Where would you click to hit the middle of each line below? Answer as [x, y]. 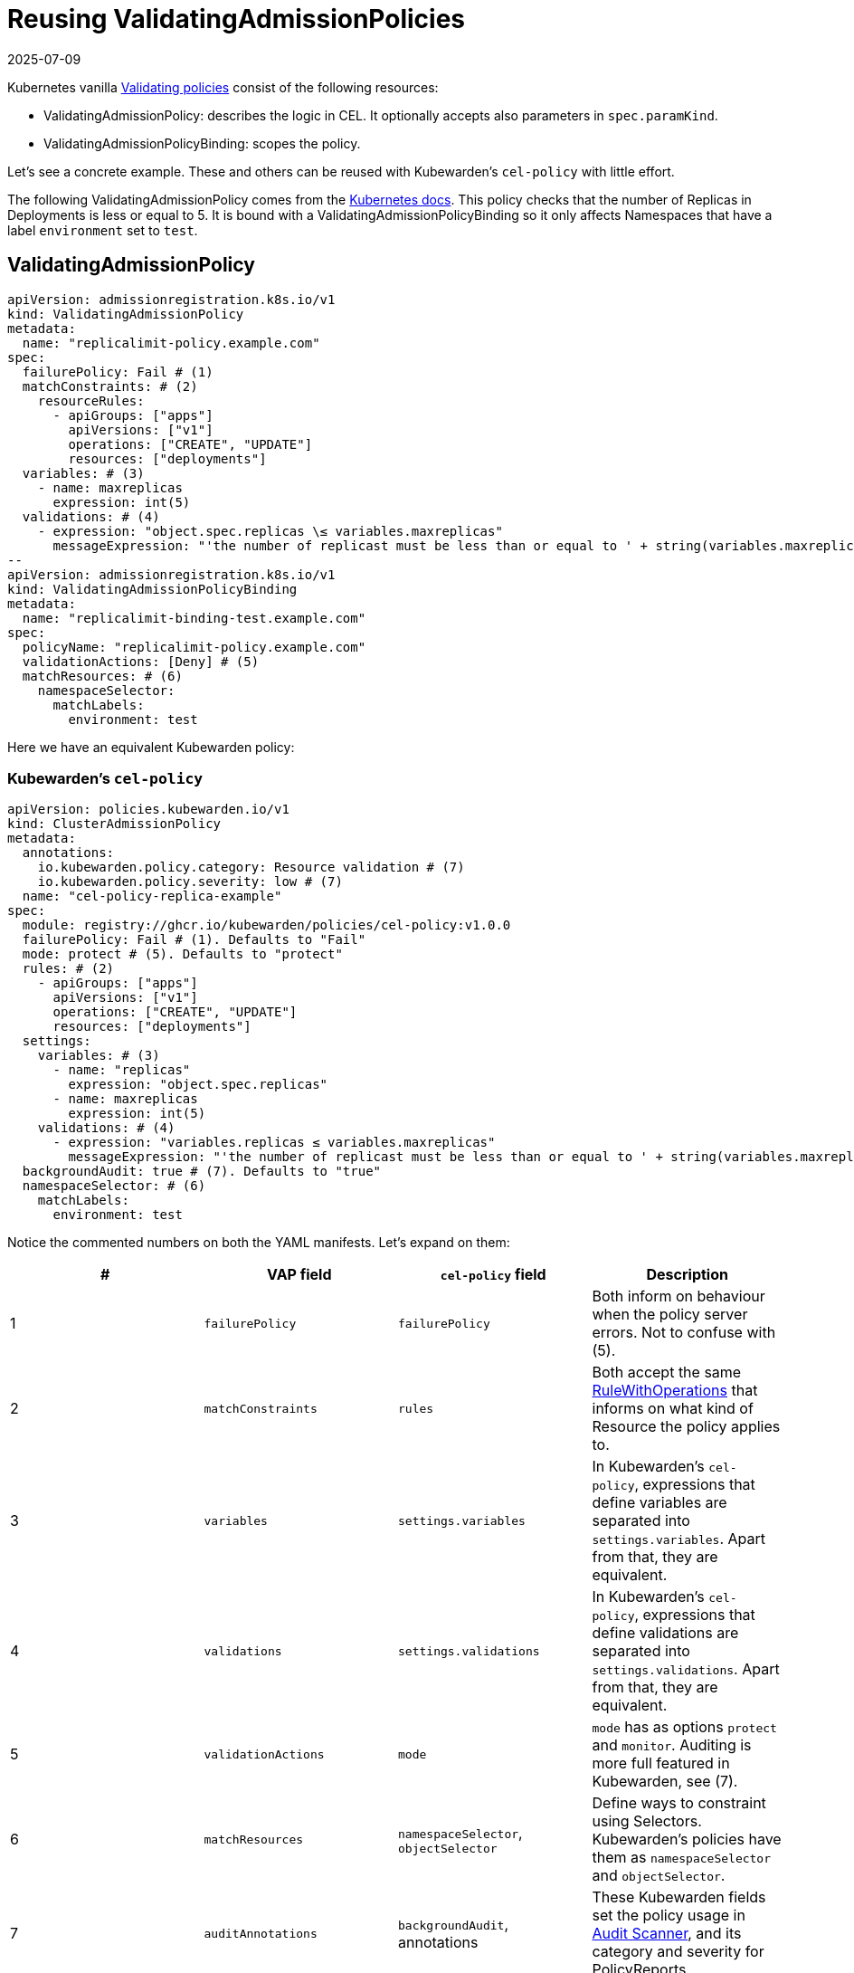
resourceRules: [91, 400]
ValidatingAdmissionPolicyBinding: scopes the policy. [202, 143]
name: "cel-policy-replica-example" [152, 896]
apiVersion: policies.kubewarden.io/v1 [148, 810]
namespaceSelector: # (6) [114, 1186]
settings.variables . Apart [678, 1539]
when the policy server [670, 1315]
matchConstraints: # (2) [110, 386]
